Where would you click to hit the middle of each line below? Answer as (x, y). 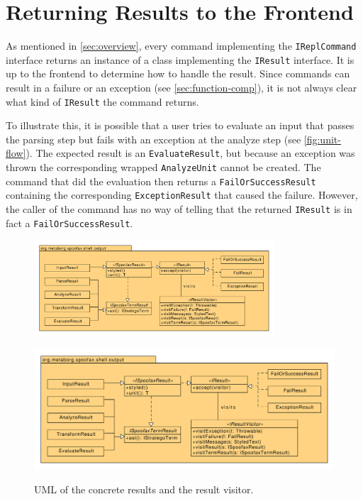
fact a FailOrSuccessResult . (69, 223)
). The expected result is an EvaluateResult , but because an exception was (190, 153)
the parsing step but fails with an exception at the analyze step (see (153, 139)
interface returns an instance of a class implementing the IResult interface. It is (180, 59)
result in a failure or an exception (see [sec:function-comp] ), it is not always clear (181, 88)
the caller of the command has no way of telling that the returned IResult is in (179, 209)
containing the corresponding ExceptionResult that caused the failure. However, (182, 195)
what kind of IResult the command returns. (102, 101)
